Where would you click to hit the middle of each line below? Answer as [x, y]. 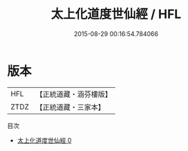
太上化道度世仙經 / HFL [116, 14]
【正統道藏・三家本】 [70, 107]
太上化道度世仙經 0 [44, 140]
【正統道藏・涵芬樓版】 [74, 94]
